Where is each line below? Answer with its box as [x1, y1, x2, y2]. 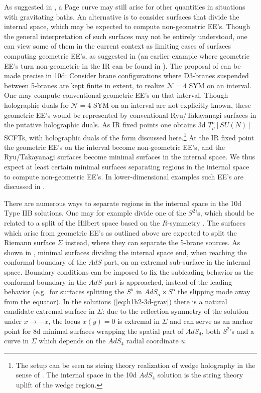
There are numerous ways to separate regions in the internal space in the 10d [4, 198, 242, 208]
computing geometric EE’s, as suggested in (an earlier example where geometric [4, 50, 249, 61]
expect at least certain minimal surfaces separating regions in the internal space [4, 161, 249, 172]
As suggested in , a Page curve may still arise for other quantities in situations [4, 2, 245, 12]
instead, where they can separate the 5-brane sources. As [65, 237, 240, 248]
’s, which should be [195, 208, 254, 218]
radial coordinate [126, 335, 179, 346]
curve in [4, 335, 29, 346]
